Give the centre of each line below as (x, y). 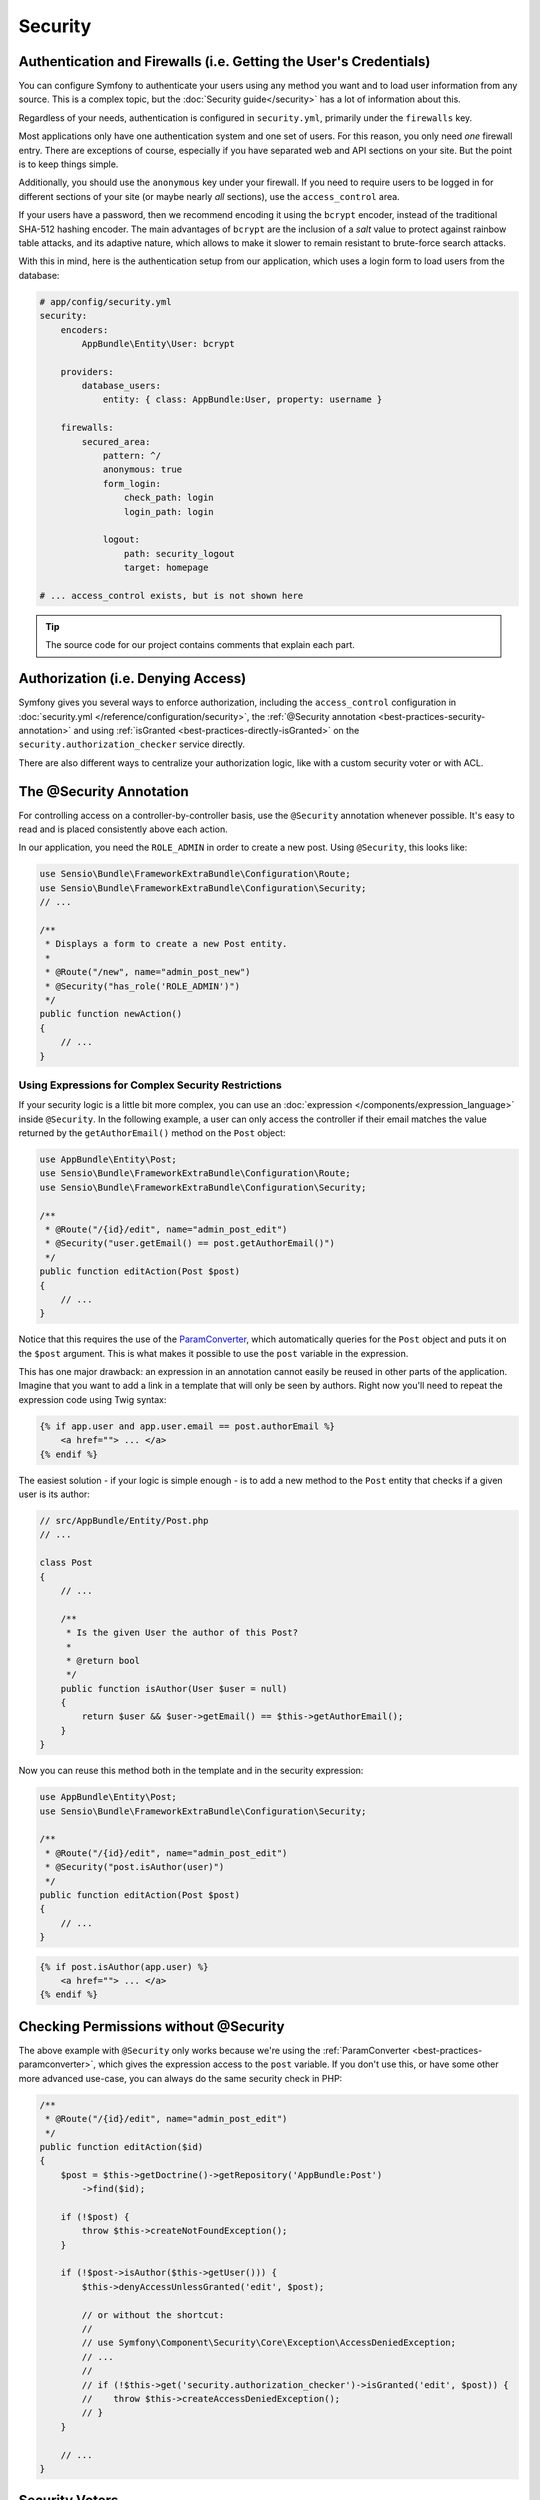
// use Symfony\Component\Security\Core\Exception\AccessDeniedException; (269, 2343)
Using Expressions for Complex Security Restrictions (150, 1085)
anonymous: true (142, 469)
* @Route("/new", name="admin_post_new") (148, 972)
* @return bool (102, 1660)
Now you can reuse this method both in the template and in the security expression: (191, 1771)
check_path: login (168, 498)
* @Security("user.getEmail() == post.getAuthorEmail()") (190, 1243)
